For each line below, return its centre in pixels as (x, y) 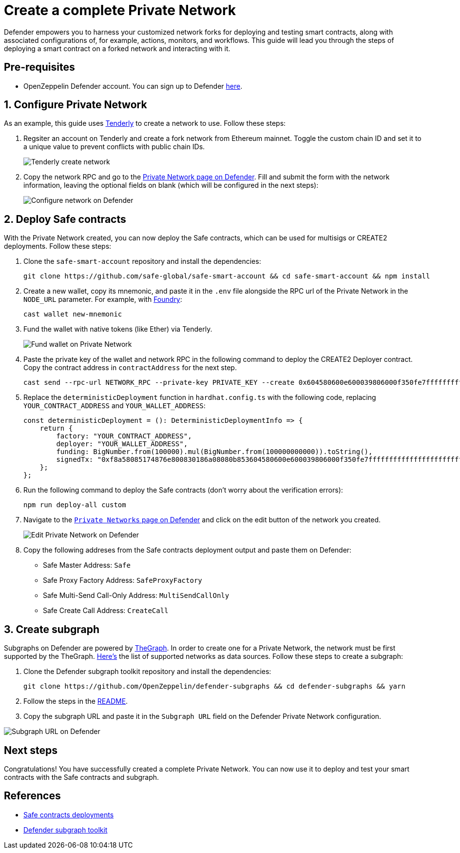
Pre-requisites (39, 67)
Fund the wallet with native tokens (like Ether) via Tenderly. (118, 329)
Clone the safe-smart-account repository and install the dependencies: (142, 261)
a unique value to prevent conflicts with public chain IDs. (114, 147)
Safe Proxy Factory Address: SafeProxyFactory (123, 580)
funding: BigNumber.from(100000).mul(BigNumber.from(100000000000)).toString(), (214, 452)
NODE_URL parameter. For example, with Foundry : (103, 299)
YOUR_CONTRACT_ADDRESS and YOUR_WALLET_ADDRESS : (115, 406)
